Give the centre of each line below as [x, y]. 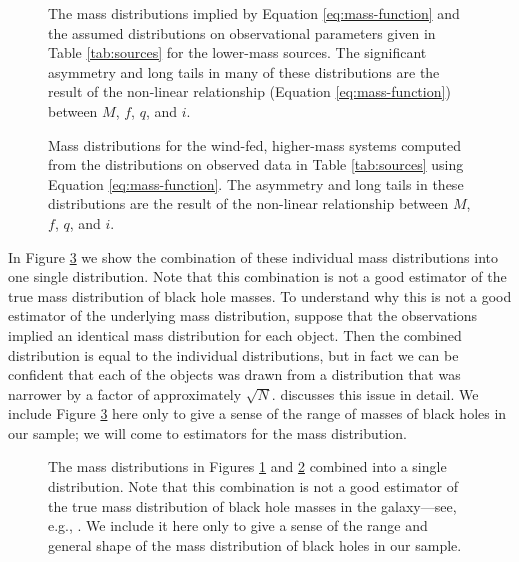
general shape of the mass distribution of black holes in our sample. [255, 544]
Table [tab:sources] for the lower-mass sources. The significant [237, 52]
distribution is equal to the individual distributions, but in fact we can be [233, 354]
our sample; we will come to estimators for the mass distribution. [207, 432]
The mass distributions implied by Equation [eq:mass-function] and [254, 13]
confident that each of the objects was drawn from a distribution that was [234, 374]
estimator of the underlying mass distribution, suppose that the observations [243, 315]
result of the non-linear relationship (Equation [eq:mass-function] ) [249, 91]
